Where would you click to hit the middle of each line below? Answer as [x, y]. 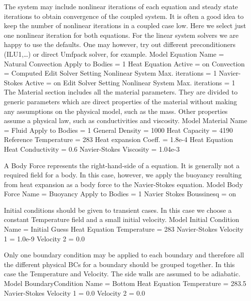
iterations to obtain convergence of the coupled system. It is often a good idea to [124, 16]
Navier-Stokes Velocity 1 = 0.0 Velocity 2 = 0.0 [75, 293]
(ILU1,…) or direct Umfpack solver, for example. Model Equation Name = [114, 54]
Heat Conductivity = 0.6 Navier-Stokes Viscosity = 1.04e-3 [92, 149]
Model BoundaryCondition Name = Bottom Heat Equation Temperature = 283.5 [125, 283]
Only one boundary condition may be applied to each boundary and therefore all [124, 255]
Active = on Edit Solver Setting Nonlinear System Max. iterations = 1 [130, 82]
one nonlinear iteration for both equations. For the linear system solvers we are [121, 35]
